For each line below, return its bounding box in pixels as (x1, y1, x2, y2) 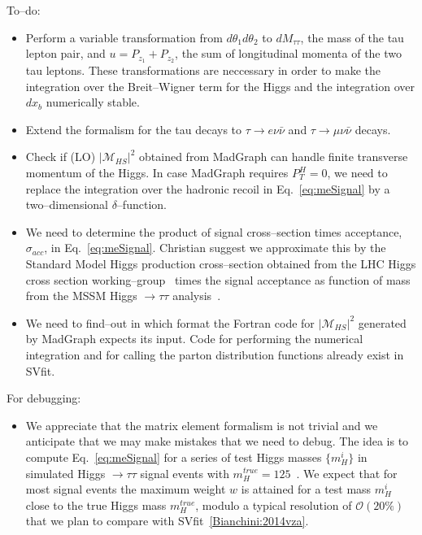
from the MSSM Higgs (25, 287, 137, 304)
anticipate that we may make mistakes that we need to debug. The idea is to (25, 433, 409, 450)
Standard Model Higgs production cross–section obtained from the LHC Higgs (25, 254, 416, 272)
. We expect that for (296, 464, 398, 481)
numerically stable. (46, 94, 140, 111)
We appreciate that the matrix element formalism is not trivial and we (25, 416, 378, 433)
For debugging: (7, 389, 81, 407)
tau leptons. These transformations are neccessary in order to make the (25, 62, 381, 79)
